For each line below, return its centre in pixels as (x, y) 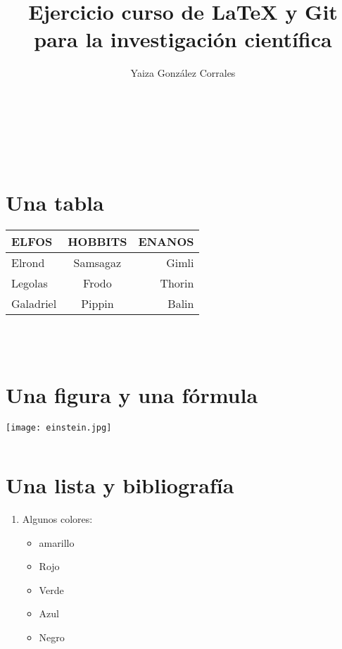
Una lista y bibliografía (120, 484)
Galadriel (34, 303)
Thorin (177, 283)
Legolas (30, 283)
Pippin (97, 303)
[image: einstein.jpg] (59, 428)
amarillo (57, 542)
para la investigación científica (183, 39)
